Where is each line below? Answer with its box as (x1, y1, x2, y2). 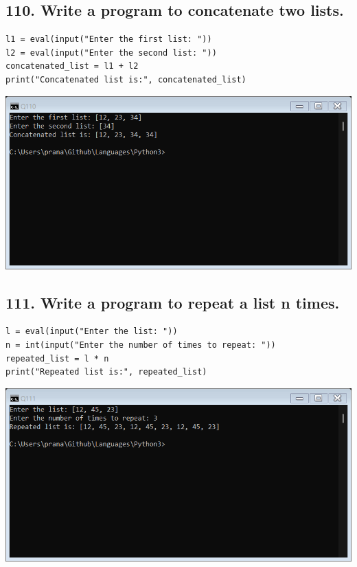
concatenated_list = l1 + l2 (5, 61, 139, 71)
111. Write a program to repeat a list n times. (5, 291, 340, 313)
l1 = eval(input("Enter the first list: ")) (5, 34, 212, 45)
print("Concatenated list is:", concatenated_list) (5, 74, 246, 85)
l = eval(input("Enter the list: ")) (5, 326, 178, 337)
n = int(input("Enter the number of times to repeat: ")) (5, 340, 276, 350)
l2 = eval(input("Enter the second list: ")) (5, 47, 217, 58)
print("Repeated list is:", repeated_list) (5, 367, 207, 377)
